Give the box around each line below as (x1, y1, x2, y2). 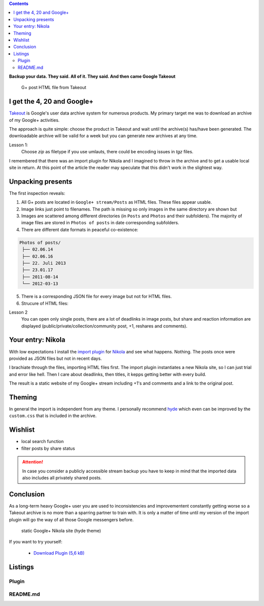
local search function (21, 439, 64, 444)
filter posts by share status (21, 445, 75, 451)
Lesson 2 (9, 309, 28, 315)
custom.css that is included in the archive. (9, 413, 97, 419)
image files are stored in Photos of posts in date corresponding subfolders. (21, 220, 179, 226)
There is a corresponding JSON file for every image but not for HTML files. (21, 294, 172, 300)
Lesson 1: (9, 142, 28, 148)
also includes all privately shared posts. (22, 475, 102, 481)
